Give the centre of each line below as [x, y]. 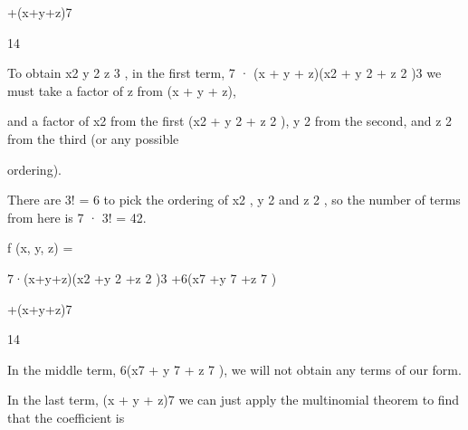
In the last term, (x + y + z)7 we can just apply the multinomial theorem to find [234, 400]
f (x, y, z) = [40, 248]
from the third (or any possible [93, 138]
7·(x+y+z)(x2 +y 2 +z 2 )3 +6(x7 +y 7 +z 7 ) [142, 277]
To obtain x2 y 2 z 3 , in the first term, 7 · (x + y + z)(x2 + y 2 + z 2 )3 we [224, 73]
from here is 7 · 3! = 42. [77, 217]
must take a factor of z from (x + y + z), [122, 90]
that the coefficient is [66, 417]
